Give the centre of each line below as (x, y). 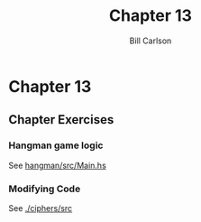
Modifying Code (45, 189)
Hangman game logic (56, 145)
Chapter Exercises (61, 120)
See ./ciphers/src (41, 208)
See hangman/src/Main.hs (58, 165)
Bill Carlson (151, 41)
